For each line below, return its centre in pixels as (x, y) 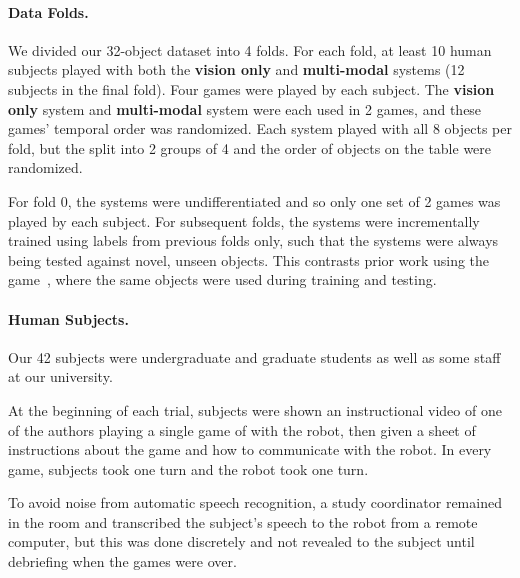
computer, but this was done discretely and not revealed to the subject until (241, 541)
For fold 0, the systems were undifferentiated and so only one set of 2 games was (254, 200)
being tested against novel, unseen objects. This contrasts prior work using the (249, 259)
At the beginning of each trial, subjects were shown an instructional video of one (255, 409)
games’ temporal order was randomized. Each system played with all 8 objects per (260, 128)
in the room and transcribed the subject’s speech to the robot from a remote (243, 521)
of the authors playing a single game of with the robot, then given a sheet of (242, 429)
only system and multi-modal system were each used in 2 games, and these (245, 108)
